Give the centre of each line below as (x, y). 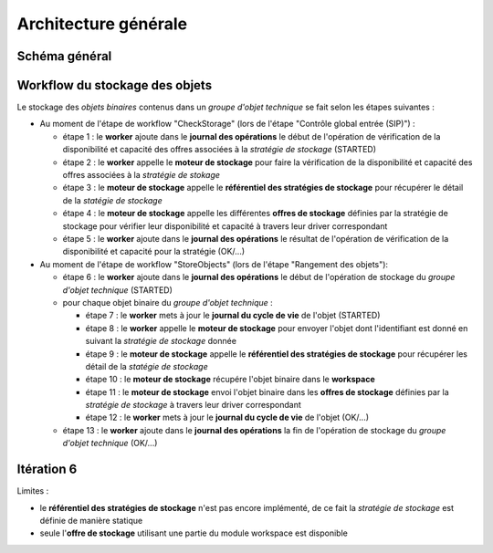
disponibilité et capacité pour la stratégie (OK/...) (154, 252)
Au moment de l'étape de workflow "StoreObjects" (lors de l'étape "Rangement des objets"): (214, 264)
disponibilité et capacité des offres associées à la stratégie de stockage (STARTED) (220, 150)
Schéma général (64, 56)
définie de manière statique (91, 520)
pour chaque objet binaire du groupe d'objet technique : (168, 302)
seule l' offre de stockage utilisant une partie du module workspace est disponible (194, 533)
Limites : (33, 491)
